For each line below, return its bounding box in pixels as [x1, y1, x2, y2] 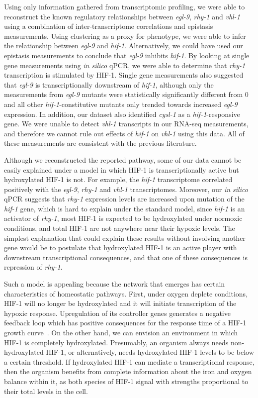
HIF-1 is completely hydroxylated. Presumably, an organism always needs [4, 337, 229, 347]
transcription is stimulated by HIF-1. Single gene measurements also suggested [4, 70, 244, 80]
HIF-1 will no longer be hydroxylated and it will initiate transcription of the [4, 298, 237, 308]
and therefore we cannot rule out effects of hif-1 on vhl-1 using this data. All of [4, 128, 245, 138]
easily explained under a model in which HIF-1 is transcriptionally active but [4, 164, 239, 175]
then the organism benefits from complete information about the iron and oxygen [4, 366, 252, 377]
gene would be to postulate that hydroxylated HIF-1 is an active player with [4, 242, 237, 253]
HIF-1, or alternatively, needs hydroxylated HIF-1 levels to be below [46, 347, 254, 357]
